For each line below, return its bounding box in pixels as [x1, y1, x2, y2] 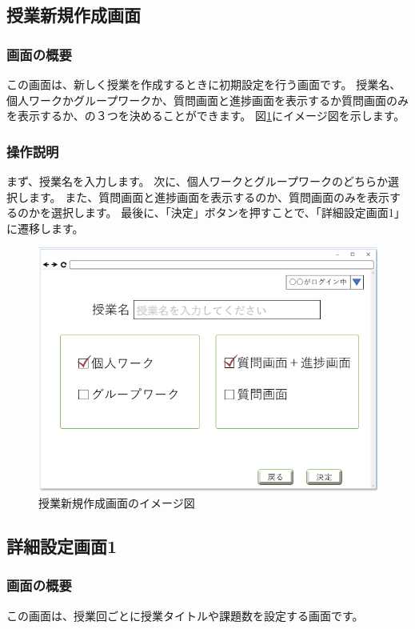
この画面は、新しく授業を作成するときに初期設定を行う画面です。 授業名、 [6, 76, 401, 92]
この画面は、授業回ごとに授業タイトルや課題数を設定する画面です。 [6, 607, 364, 623]
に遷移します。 [6, 219, 84, 236]
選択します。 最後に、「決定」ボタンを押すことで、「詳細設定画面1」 [50, 204, 405, 221]
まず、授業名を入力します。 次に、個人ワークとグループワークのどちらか [6, 173, 389, 189]
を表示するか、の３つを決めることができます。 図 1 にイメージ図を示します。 [6, 107, 405, 124]
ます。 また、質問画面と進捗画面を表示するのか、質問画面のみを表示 [28, 188, 389, 205]
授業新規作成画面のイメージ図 [38, 495, 195, 511]
